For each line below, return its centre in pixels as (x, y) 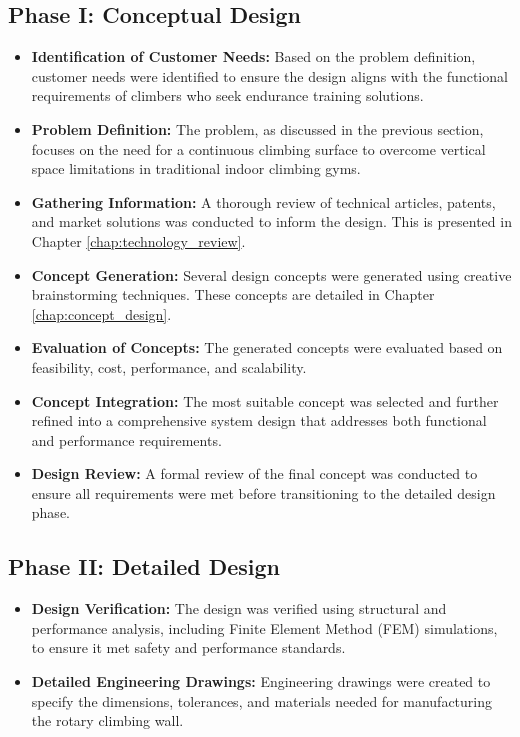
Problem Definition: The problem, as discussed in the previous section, (257, 128)
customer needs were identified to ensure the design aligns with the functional (269, 75)
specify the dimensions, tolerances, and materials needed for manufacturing (262, 700)
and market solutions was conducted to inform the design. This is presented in (271, 221)
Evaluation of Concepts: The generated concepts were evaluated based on (267, 347)
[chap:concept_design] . (101, 313)
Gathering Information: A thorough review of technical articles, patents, (263, 201)
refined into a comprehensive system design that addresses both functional (259, 420)
